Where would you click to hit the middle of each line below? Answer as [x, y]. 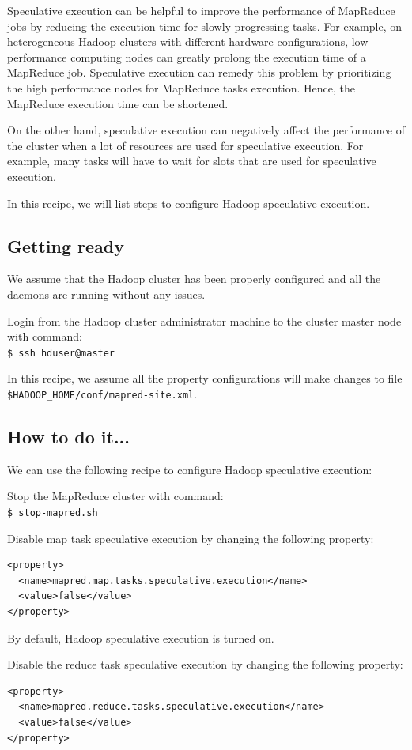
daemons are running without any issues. [106, 294]
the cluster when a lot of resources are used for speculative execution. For [185, 145]
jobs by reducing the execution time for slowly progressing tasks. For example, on [205, 26]
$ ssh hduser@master [61, 353]
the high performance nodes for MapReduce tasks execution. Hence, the [181, 87]
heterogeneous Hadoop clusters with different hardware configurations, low [188, 41]
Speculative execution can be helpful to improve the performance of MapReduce [201, 10]
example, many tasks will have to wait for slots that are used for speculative [192, 161]
